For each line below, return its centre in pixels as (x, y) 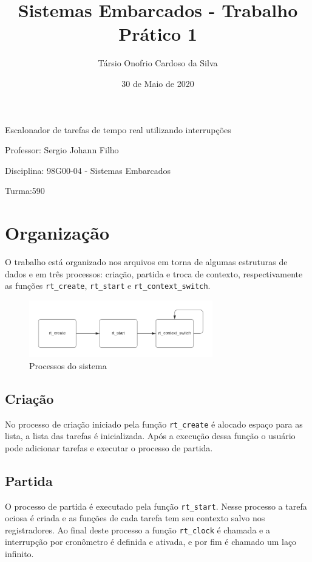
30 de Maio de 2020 (158, 83)
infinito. (19, 554)
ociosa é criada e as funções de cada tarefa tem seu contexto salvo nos (135, 518)
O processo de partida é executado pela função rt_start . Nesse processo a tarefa (156, 506)
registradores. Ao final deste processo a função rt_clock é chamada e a (137, 529)
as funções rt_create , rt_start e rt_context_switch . (108, 286)
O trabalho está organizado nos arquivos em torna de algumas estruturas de (146, 262)
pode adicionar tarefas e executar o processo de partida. (109, 447)
